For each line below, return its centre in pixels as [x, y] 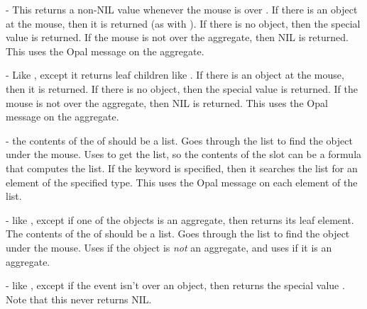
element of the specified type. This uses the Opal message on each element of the [182, 182]
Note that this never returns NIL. [79, 299]
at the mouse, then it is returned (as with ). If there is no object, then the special [183, 23]
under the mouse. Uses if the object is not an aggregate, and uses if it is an [169, 247]
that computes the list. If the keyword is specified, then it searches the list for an [182, 168]
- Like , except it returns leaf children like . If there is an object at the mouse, [175, 75]
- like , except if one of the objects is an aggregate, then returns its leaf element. [180, 219]
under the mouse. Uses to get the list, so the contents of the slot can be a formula [184, 154]
